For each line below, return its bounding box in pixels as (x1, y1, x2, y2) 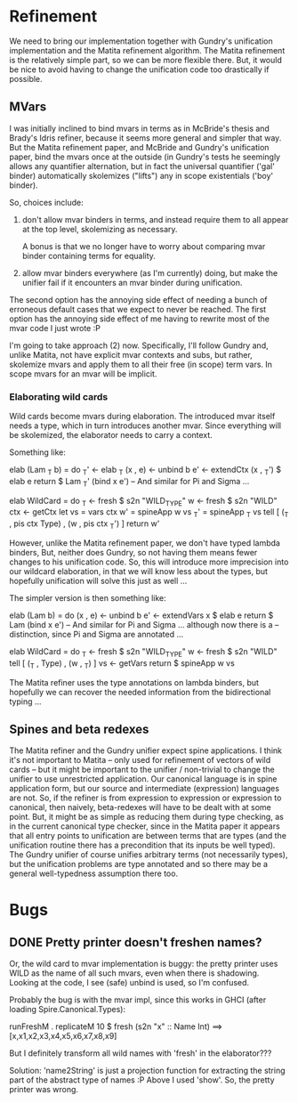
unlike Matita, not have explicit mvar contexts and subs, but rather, (9, 349, 254, 360)
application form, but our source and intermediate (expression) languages (9, 783, 280, 794)
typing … (9, 696, 42, 707)
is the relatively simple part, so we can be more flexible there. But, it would (9, 54, 282, 65)
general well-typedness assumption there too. (9, 868, 179, 879)
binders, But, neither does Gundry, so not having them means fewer (9, 547, 258, 558)
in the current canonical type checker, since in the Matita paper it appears (9, 821, 280, 831)
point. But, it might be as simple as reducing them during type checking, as (9, 812, 285, 823)
